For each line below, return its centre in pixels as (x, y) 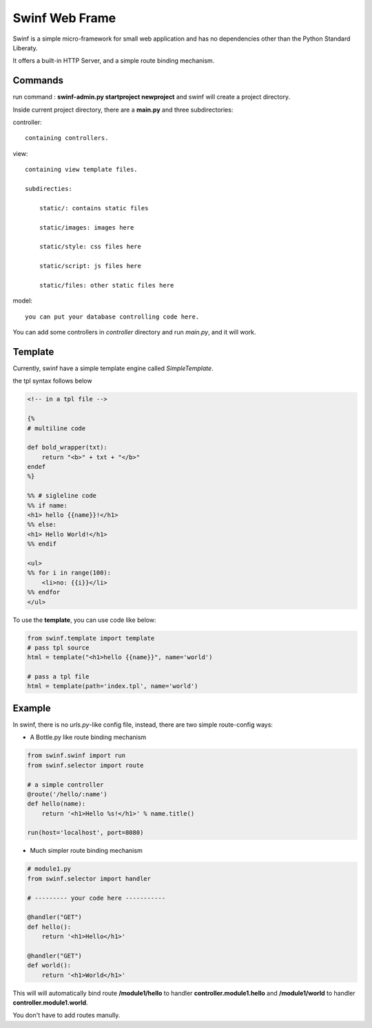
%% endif (42, 544)
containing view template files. (81, 170)
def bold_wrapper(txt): (68, 447)
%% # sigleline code (62, 496)
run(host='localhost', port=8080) (85, 833)
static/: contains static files (94, 208)
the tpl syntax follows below (52, 381)
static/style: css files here (90, 247)
